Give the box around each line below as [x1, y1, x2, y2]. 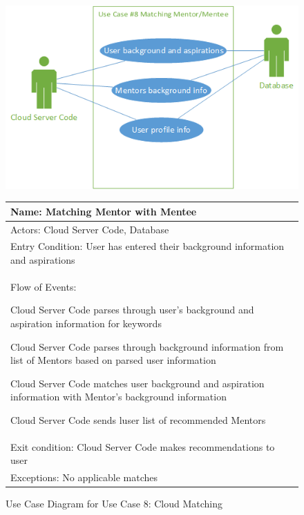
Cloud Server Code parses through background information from [10, 339, 284, 353]
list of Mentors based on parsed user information [10, 353, 216, 367]
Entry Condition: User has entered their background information [10, 239, 285, 253]
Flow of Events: [10, 279, 77, 293]
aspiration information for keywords [10, 316, 162, 330]
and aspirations [10, 252, 75, 266]
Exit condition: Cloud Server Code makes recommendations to [10, 439, 275, 454]
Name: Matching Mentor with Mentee [10, 204, 197, 218]
